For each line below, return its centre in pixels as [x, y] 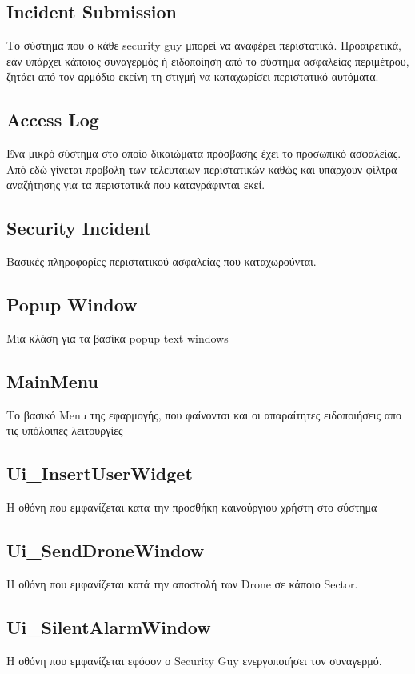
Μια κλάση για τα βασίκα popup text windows [118, 337]
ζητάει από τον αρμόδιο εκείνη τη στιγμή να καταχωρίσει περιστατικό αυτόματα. [193, 76]
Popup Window [72, 305]
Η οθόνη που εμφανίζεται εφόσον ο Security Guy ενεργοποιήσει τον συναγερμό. [194, 660]
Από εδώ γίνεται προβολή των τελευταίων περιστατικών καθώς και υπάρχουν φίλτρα [202, 168]
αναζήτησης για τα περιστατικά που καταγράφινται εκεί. [136, 185]
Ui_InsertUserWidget [100, 473]
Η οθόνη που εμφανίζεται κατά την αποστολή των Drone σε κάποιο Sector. [182, 583]
